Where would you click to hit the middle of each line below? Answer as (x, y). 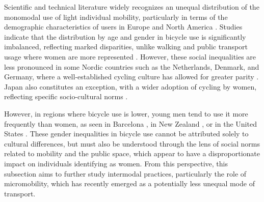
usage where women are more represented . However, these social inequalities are (130, 56)
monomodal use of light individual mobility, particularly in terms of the (116, 17)
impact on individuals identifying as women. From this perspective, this (116, 163)
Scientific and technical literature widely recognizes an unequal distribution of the (132, 7)
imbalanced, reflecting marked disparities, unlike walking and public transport (126, 47)
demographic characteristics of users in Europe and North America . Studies (123, 27)
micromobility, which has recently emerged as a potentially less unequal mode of (129, 183)
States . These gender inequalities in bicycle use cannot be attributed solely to (126, 134)
